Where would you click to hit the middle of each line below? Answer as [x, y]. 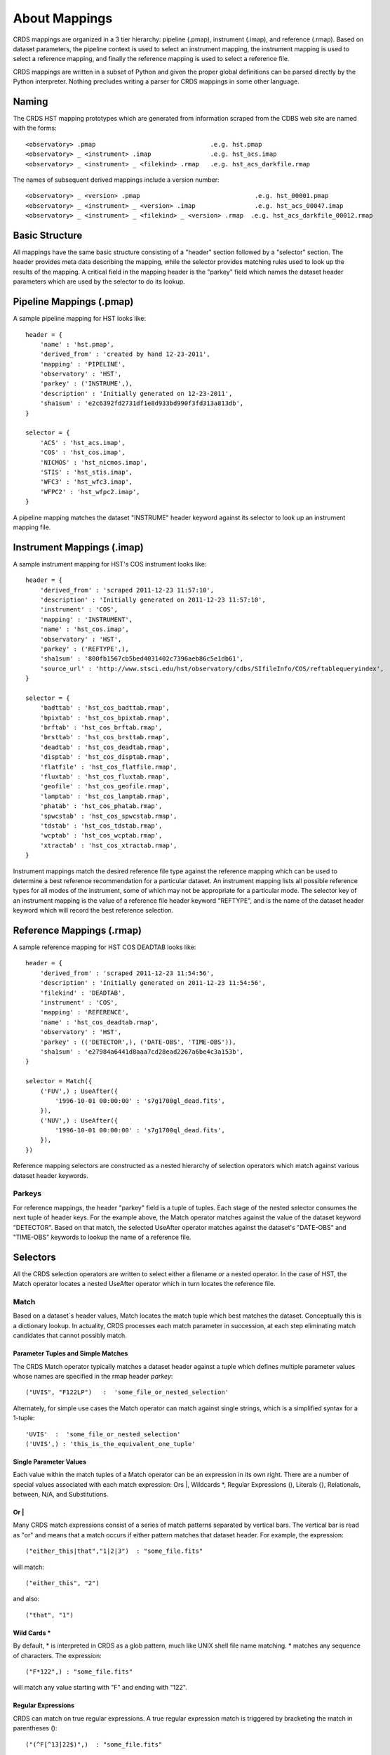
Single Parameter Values [50, 1462]
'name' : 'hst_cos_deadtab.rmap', [99, 1022]
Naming [31, 101]
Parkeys [27, 1193]
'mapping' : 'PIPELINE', [82, 364]
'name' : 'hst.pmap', [77, 344]
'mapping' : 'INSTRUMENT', [86, 619]
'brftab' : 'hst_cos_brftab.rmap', [101, 728]
